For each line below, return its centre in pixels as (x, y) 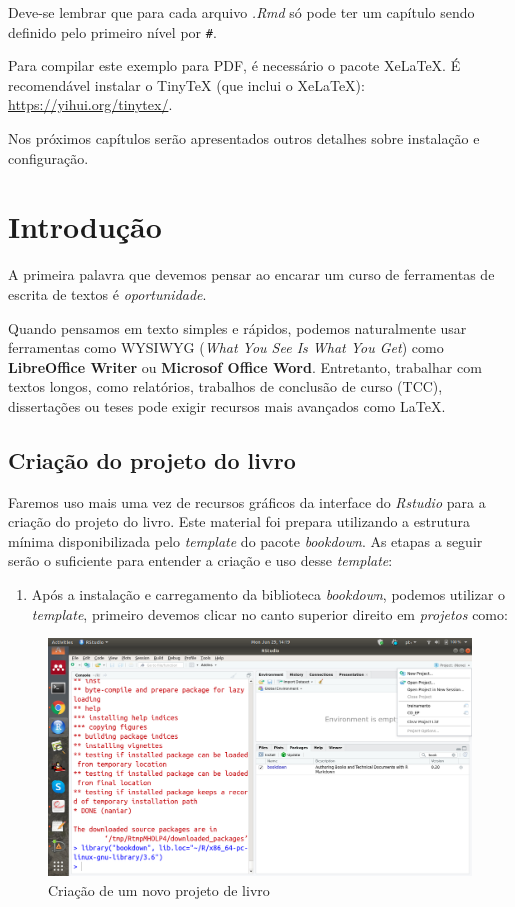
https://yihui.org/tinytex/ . (90, 104)
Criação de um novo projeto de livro (159, 889)
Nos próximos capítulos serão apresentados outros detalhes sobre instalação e (244, 138)
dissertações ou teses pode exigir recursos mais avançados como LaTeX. (227, 405)
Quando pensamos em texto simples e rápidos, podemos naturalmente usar (237, 327)
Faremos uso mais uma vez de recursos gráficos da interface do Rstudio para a (247, 501)
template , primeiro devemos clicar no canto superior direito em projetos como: (269, 613)
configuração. (48, 157)
